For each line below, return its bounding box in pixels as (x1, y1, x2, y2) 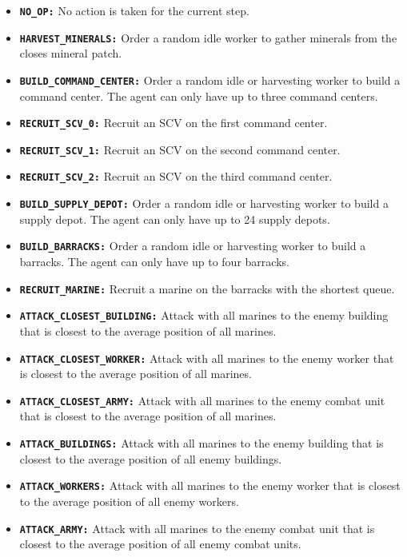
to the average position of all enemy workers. (19, 492, 239, 509)
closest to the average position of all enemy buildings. (19, 450, 282, 467)
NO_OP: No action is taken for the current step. (19, 2, 249, 18)
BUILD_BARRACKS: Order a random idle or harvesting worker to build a (19, 237, 366, 254)
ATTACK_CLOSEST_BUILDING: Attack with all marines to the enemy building (19, 307, 389, 324)
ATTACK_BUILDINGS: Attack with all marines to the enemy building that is (19, 435, 384, 452)
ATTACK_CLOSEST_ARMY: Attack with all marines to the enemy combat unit (19, 392, 385, 408)
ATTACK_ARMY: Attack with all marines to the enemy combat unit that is (19, 519, 375, 536)
